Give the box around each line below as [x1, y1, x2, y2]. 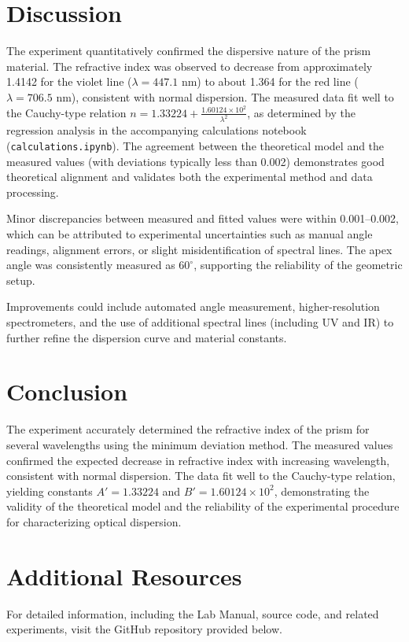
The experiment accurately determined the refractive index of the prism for [6, 421, 370, 437]
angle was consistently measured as [6, 256, 175, 273]
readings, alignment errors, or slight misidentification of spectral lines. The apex [6, 241, 392, 257]
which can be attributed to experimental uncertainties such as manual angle [6, 226, 373, 242]
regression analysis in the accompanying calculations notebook [6, 122, 307, 138]
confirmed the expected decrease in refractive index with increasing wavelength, [6, 452, 390, 468]
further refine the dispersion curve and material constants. [6, 329, 287, 345]
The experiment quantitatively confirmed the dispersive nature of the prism [6, 42, 371, 59]
